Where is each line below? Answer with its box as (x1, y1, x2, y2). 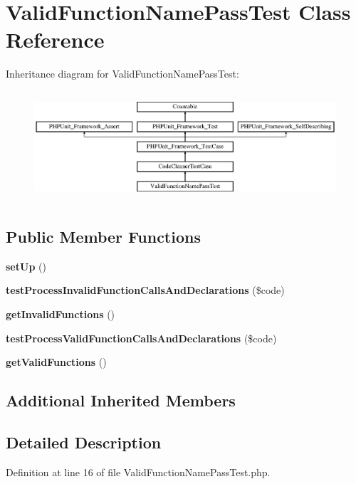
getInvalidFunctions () (6, 306, 115, 321)
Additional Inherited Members (6, 389, 236, 411)
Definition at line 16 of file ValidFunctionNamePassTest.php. (6, 464, 271, 479)
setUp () (6, 258, 46, 273)
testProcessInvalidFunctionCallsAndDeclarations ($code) (6, 283, 285, 298)
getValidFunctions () (6, 354, 107, 369)
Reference (6, 25, 105, 54)
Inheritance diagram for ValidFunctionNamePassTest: (6, 66, 239, 81)
